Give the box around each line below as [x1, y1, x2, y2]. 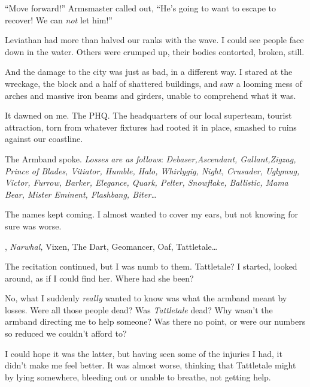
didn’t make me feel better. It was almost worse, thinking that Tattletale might [5, 359, 296, 371]
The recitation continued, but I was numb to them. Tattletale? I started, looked [5, 260, 297, 273]
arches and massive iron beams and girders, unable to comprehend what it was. [5, 89, 296, 101]
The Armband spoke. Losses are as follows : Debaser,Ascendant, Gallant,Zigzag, [5, 152, 296, 165]
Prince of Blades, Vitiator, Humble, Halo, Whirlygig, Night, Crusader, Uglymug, [5, 164, 300, 177]
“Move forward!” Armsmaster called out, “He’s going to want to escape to [5, 2, 276, 14]
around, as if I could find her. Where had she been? [5, 271, 194, 284]
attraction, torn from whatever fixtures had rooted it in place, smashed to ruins [5, 120, 297, 133]
